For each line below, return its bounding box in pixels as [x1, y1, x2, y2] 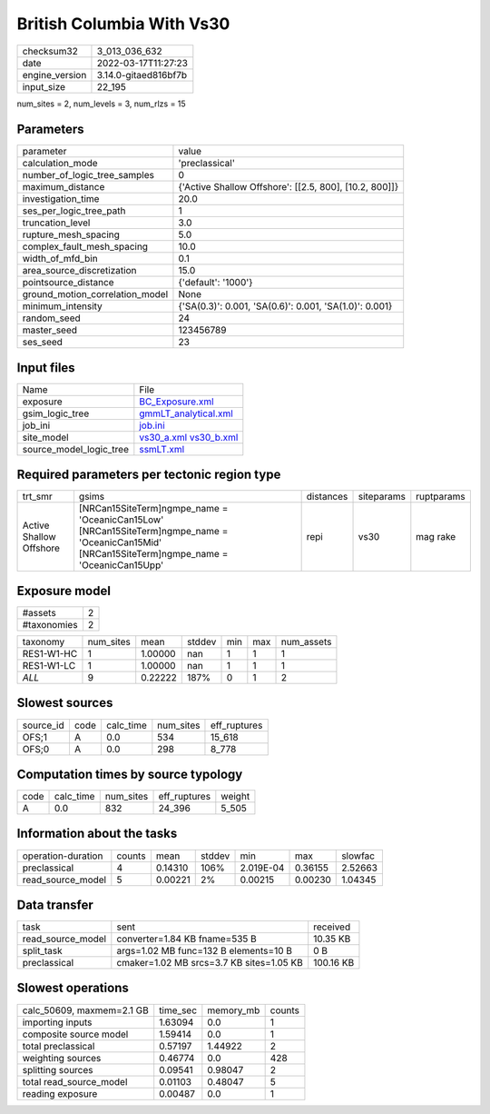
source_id [22, 719, 64, 731]
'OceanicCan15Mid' [78, 536, 162, 549]
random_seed [22, 312, 81, 324]
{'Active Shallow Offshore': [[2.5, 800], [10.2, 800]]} [178, 181, 399, 194]
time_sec [159, 1004, 198, 1017]
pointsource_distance [22, 276, 114, 289]
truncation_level [22, 216, 91, 229]
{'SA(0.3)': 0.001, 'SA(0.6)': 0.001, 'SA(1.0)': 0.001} [178, 300, 393, 313]
